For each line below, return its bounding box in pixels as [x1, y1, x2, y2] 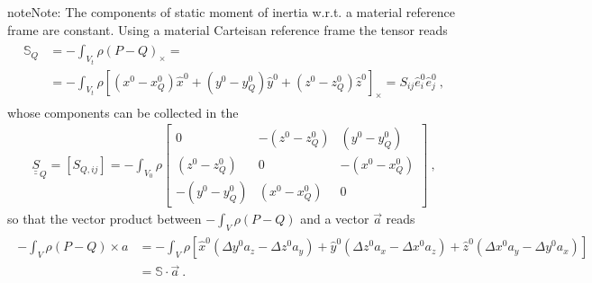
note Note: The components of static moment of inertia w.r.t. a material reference [7, 3, 455, 21]
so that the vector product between [7, 209, 202, 228]
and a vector [300, 209, 369, 228]
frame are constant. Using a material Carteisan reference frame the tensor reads [7, 20, 448, 39]
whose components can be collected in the [7, 102, 239, 121]
